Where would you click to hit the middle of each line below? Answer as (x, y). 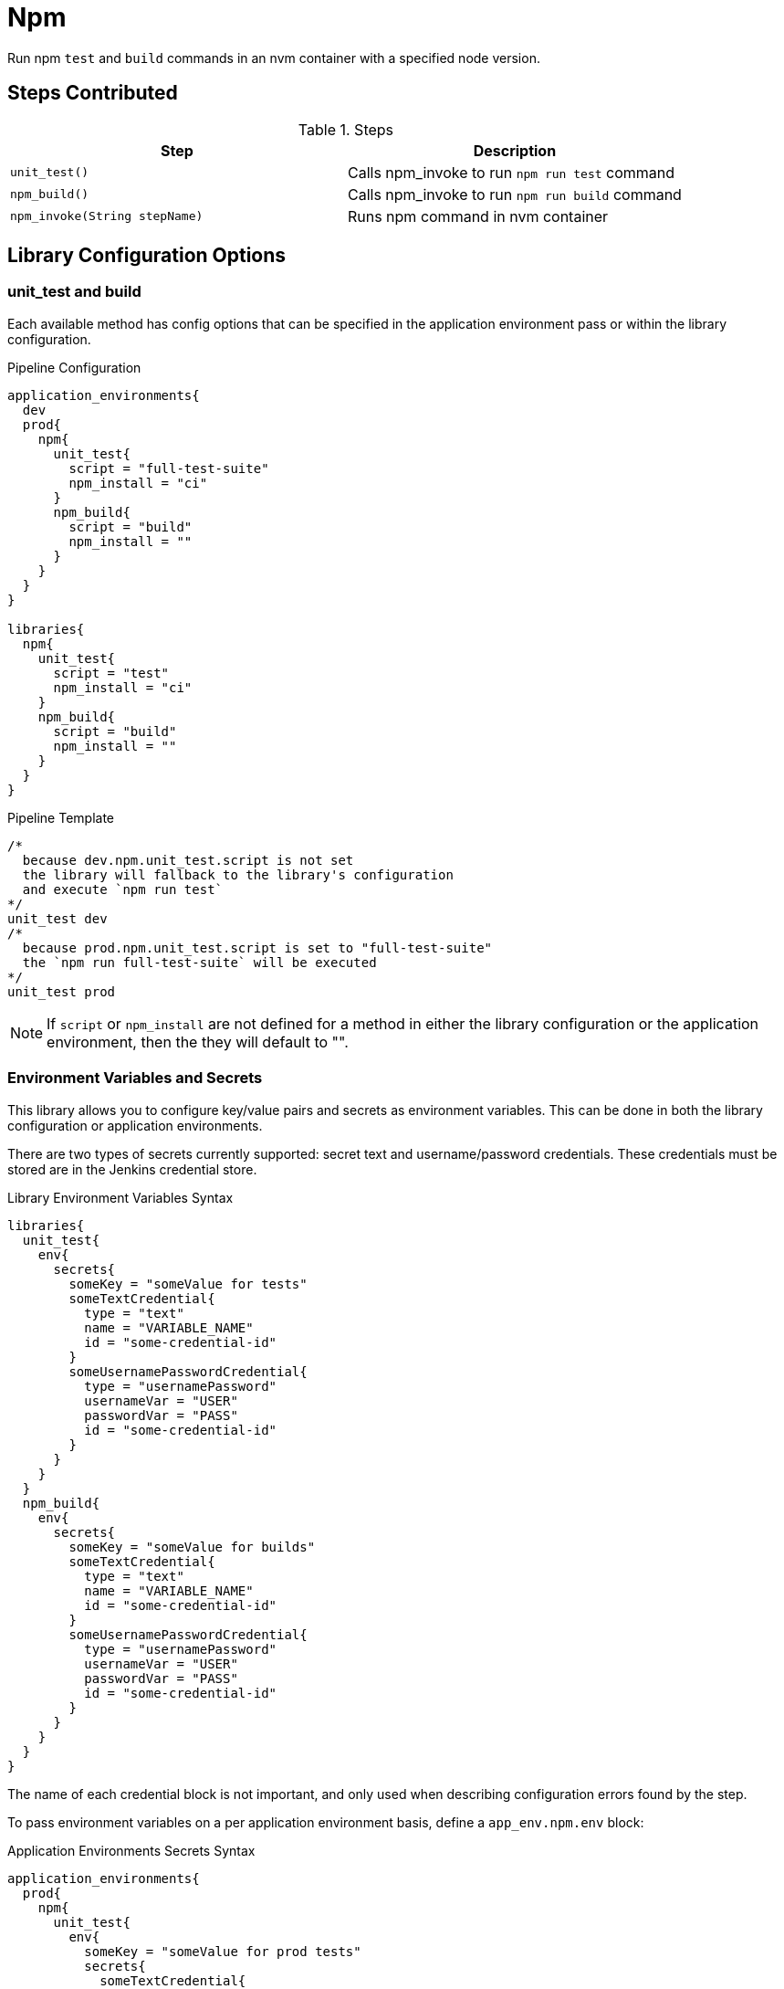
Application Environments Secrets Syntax (131, 1850)
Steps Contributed (93, 93)
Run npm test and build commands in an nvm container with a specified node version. (274, 58)
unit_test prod (62, 991)
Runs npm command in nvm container (478, 216)
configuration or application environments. (135, 1125)
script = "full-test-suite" (169, 468)
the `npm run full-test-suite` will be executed (199, 962)
